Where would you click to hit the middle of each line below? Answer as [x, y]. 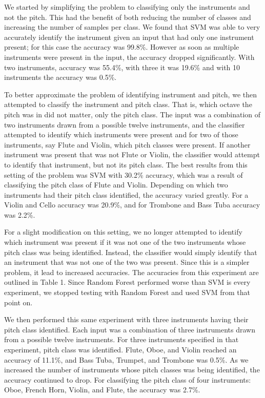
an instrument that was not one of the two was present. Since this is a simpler [127, 262]
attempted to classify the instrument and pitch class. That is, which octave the [128, 104]
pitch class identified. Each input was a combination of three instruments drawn [130, 329]
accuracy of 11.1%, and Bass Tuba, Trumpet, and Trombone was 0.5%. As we [126, 359]
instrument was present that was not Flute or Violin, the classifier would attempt [132, 154]
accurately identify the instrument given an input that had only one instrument [129, 37]
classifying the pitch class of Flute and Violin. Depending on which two [116, 185]
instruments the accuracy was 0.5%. [60, 77]
